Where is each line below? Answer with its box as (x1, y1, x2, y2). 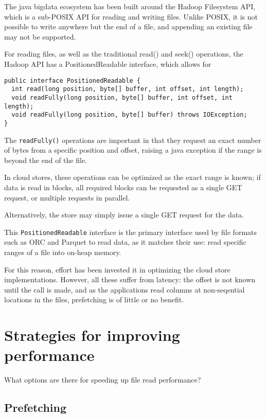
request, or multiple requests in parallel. (4, 192, 130, 203)
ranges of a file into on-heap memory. (4, 246, 121, 257)
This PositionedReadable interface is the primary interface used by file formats (4, 226, 257, 237)
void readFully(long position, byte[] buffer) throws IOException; (11, 111, 247, 119)
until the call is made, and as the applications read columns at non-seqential (4, 284, 245, 295)
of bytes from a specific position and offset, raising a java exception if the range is (4, 144, 262, 155)
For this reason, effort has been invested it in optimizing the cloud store (4, 264, 230, 275)
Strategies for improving (4, 324, 180, 346)
